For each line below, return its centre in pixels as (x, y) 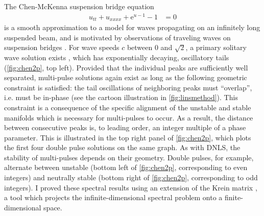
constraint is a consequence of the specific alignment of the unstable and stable (128, 107)
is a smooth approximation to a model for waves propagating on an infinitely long (132, 27)
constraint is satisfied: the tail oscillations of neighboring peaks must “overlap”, (128, 87)
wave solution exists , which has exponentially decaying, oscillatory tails (117, 57)
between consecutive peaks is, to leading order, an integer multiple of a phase (125, 127)
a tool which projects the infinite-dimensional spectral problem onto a (113, 197)
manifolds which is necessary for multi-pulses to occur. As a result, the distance (129, 117)
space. (53, 207)
